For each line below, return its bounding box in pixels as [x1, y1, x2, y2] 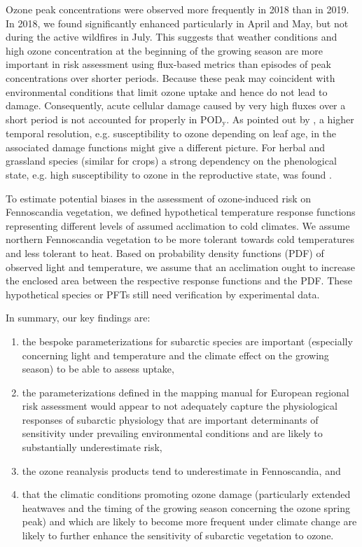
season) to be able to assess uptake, [22, 361, 174, 376]
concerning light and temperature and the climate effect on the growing [22, 347, 329, 362]
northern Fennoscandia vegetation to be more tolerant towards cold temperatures [6, 232, 355, 247]
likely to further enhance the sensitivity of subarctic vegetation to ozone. [22, 528, 334, 543]
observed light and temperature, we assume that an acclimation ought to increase [6, 259, 355, 274]
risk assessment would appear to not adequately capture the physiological [22, 399, 337, 413]
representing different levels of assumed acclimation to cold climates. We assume [6, 218, 350, 233]
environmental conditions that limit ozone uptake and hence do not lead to [6, 84, 328, 99]
